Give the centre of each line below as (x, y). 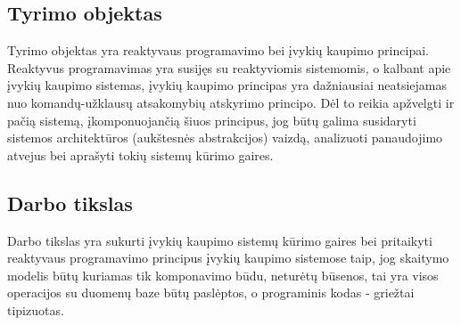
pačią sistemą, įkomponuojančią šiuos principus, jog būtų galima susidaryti (212, 120)
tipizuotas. (36, 309)
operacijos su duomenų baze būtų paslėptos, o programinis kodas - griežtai (211, 292)
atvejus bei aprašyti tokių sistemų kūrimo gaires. (140, 154)
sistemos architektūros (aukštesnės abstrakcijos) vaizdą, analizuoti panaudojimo (225, 138)
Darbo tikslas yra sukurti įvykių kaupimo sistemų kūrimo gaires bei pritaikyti (220, 240)
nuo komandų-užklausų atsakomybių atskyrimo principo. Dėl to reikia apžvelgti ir (231, 102)
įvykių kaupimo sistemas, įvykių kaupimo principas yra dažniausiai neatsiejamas (227, 85)
